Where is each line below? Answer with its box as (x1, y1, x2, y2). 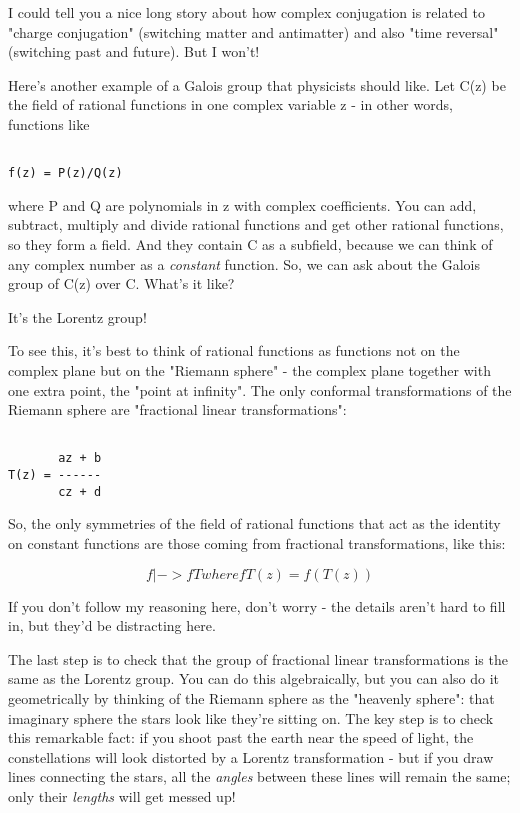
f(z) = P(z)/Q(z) (8, 166, 123, 181)
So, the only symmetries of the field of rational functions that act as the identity (8, 513, 501, 534)
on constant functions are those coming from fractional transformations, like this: (8, 533, 506, 554)
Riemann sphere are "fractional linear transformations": (8, 399, 347, 420)
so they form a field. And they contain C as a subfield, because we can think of (8, 234, 493, 255)
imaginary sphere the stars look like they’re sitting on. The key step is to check (8, 707, 494, 728)
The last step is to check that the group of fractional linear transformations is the (8, 648, 508, 669)
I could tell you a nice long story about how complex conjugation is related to (8, 2, 486, 22)
